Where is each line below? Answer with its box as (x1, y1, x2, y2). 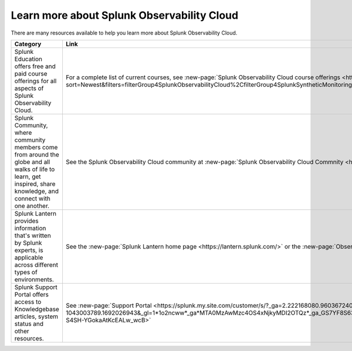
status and (14, 319, 44, 328)
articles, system (14, 312, 59, 321)
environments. (14, 275, 54, 284)
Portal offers (14, 290, 49, 298)
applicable (14, 253, 43, 261)
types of (14, 268, 38, 276)
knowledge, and (14, 187, 59, 195)
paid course (14, 69, 48, 77)
